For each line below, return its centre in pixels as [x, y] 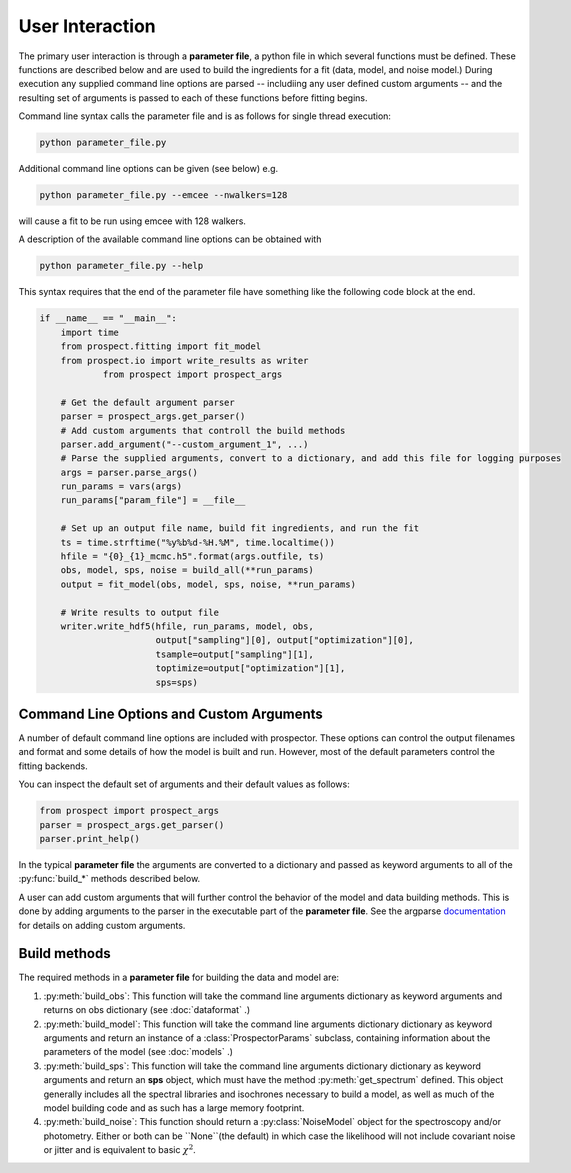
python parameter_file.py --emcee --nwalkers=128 [163, 195]
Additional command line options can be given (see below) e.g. [148, 169]
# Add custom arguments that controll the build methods [203, 430]
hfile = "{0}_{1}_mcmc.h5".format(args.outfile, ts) [192, 556]
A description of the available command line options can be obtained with [170, 239]
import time [90, 332]
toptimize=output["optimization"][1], [250, 668]
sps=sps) [177, 682]
